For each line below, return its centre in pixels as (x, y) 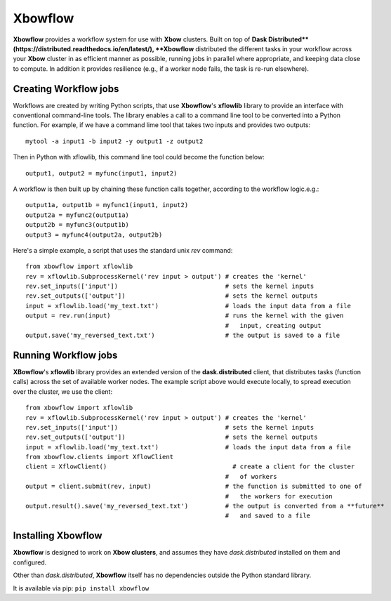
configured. (30, 562)
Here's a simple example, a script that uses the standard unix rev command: (123, 250)
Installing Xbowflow (58, 536)
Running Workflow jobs (65, 355)
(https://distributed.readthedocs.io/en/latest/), (84, 48)
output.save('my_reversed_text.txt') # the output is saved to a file (183, 336)
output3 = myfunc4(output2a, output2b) (94, 235)
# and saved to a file (268, 516)
